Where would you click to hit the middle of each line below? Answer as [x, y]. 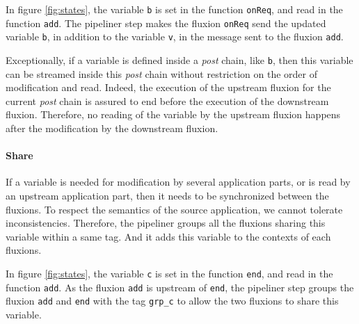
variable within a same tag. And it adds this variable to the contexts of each [168, 236]
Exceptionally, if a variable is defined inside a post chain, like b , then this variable [179, 59]
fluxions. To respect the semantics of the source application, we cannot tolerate [174, 209]
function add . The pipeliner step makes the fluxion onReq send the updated [166, 23]
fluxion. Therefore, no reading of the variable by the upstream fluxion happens [173, 114]
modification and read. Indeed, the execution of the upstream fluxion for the [168, 87]
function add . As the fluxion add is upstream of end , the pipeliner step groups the [180, 287]
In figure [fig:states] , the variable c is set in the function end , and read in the [169, 273]
